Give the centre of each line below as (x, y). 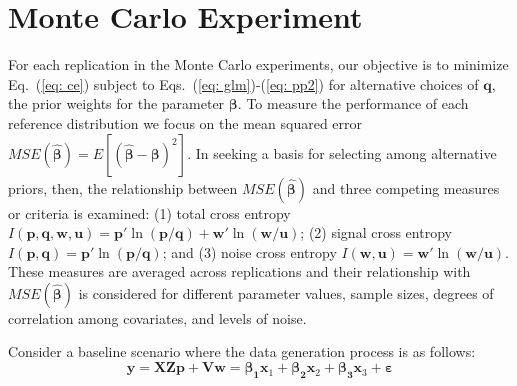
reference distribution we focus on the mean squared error (185, 122)
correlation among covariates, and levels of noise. (157, 317)
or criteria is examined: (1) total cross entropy (149, 212)
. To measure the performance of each (353, 103)
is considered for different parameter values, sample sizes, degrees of (286, 292)
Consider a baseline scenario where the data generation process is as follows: (242, 351)
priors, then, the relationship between (123, 187)
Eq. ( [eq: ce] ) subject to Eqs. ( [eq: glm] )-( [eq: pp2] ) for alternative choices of (243, 83)
